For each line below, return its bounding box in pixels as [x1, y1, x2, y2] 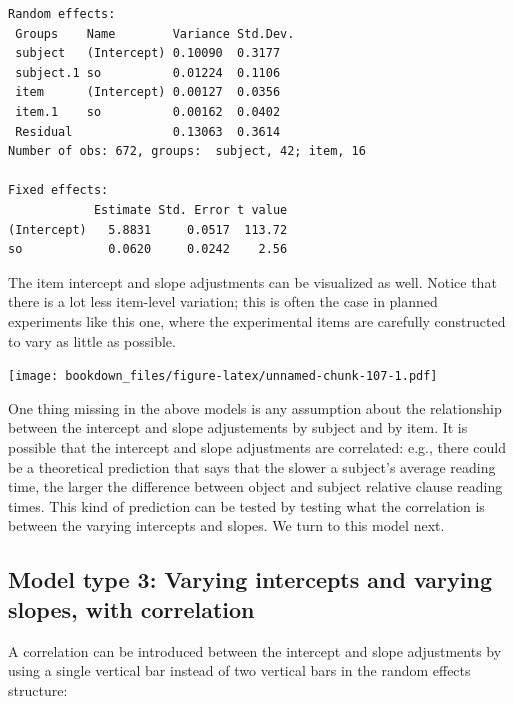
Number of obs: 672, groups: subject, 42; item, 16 [8, 144, 366, 159]
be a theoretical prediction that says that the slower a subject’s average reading [8, 456, 496, 477]
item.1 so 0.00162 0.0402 [15, 104, 281, 119]
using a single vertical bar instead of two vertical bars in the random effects [8, 660, 471, 681]
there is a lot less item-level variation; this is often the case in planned [8, 291, 438, 312]
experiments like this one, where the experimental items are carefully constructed [8, 310, 506, 331]
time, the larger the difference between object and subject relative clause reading [8, 476, 503, 497]
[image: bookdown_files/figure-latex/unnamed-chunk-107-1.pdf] [8, 369, 438, 384]
